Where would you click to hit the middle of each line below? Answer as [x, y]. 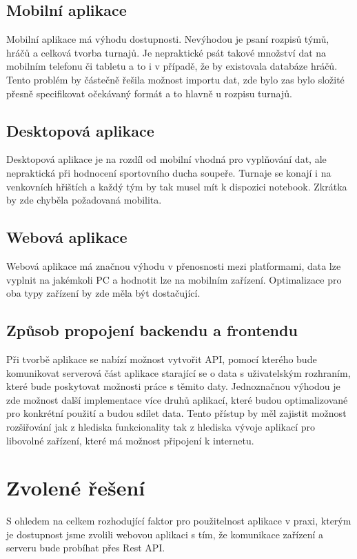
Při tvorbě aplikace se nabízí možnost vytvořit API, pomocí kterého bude [162, 359]
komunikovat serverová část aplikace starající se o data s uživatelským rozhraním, [178, 372]
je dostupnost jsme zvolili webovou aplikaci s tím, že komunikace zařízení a [165, 534]
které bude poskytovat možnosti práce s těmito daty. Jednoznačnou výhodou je [173, 386]
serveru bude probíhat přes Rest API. [86, 548]
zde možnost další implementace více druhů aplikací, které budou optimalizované [177, 399]
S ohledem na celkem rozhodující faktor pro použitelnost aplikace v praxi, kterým [179, 521]
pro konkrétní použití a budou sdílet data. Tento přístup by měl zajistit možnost [176, 413]
